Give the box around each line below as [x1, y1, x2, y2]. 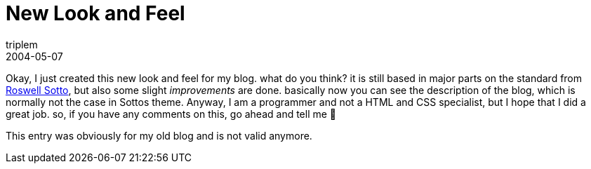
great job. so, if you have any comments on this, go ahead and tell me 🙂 [6, 107, 337, 120]
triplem [6, 38, 38, 50]
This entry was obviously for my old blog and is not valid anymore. [6, 129, 312, 142]
